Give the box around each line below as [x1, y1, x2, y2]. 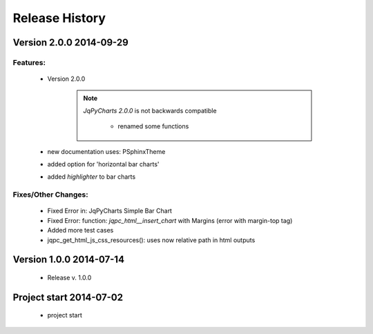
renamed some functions [117, 122, 189, 130]
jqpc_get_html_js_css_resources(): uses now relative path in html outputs [47, 235, 256, 244]
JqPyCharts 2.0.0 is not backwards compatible [83, 106, 217, 115]
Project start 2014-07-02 [12, 291, 124, 303]
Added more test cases [47, 226, 114, 235]
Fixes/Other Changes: [12, 190, 89, 199]
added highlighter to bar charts [47, 173, 136, 181]
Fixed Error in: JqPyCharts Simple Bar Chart [47, 207, 173, 215]
